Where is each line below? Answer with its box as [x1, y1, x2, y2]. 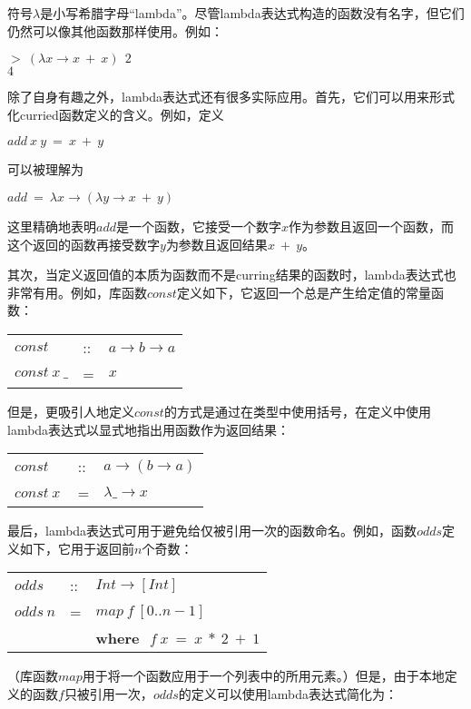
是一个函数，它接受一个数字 [115, 216, 281, 235]
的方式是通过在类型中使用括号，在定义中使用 [163, 401, 431, 420]
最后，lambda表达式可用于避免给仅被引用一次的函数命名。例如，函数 [7, 521, 417, 540]
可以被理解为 [7, 160, 83, 179]
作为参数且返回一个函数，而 [288, 216, 454, 235]
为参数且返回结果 [165, 234, 268, 253]
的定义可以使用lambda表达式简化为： [178, 684, 397, 703]
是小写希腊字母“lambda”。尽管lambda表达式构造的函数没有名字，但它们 [40, 4, 465, 22]
